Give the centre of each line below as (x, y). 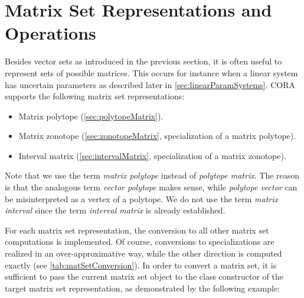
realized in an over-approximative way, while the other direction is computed (143, 253)
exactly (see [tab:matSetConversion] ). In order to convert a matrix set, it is (141, 265)
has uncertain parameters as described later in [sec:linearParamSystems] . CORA (150, 84)
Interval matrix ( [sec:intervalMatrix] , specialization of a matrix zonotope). (152, 155)
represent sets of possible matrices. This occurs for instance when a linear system (151, 72)
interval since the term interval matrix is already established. (115, 210)
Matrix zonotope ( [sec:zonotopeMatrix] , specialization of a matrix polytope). (157, 136)
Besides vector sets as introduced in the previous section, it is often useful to (143, 61)
